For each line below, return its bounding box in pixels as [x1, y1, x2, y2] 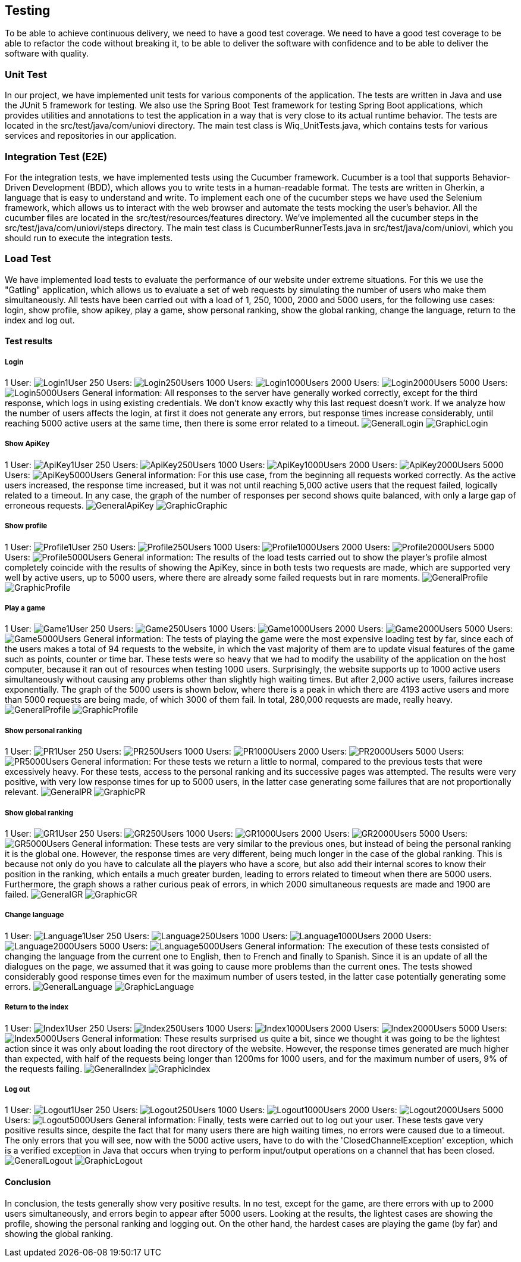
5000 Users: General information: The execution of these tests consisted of [99, 940, 489, 951]
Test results [5, 336, 52, 347]
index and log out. [5, 314, 75, 325]
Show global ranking [5, 808, 74, 817]
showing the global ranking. [5, 1228, 114, 1239]
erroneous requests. [5, 500, 84, 510]
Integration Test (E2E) [5, 150, 108, 163]
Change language [5, 911, 64, 920]
